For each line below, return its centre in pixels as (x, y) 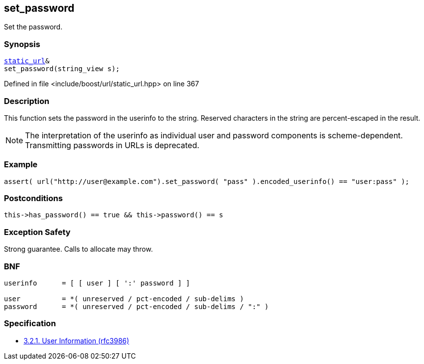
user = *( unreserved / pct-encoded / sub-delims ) (124, 299)
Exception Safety (37, 232)
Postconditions (33, 198)
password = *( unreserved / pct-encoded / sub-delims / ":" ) (136, 306)
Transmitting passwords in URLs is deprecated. (112, 145)
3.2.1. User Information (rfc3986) (77, 340)
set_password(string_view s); (62, 69)
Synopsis (22, 44)
